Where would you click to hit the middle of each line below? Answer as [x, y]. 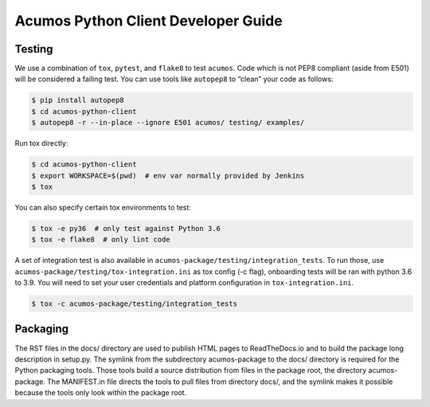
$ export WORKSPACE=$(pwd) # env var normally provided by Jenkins [168, 176]
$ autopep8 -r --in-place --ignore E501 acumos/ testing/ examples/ [168, 123]
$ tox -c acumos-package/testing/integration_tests [135, 304]
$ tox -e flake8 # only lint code [101, 240]
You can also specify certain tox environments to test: [103, 207]
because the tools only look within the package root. [101, 393]
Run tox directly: [41, 143]
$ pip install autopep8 [78, 100]
